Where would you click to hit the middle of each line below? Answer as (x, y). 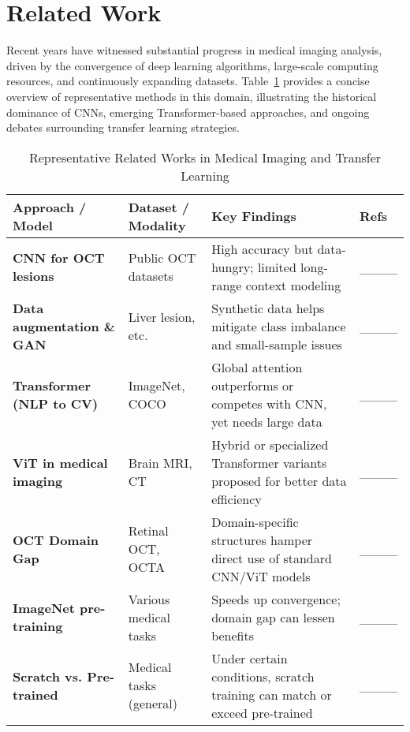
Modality (157, 225)
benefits (233, 635)
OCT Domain (56, 540)
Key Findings (254, 216)
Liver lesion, (162, 317)
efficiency (237, 499)
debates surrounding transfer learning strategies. (123, 127)
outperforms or (253, 385)
